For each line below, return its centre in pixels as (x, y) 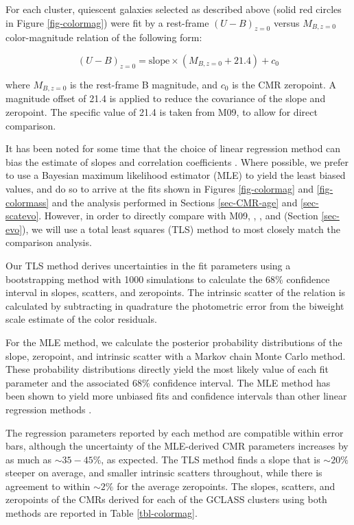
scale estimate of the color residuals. (81, 319)
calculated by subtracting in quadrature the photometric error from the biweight (175, 305)
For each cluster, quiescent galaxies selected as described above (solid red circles (174, 9)
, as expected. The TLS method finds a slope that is (211, 459)
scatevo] (22, 216)
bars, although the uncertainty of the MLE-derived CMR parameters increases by (177, 446)
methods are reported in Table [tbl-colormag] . (102, 513)
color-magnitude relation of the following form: (104, 37)
